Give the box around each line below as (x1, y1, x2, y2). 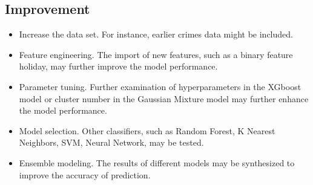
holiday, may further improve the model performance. (19, 60, 218, 73)
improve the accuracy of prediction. (19, 168, 151, 181)
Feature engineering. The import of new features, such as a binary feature (19, 48, 293, 60)
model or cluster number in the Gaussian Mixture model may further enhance (19, 92, 309, 105)
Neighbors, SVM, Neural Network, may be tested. (19, 136, 204, 149)
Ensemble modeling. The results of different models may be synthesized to (19, 156, 295, 169)
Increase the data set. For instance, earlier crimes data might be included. (19, 28, 293, 41)
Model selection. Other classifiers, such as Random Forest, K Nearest (19, 124, 275, 137)
